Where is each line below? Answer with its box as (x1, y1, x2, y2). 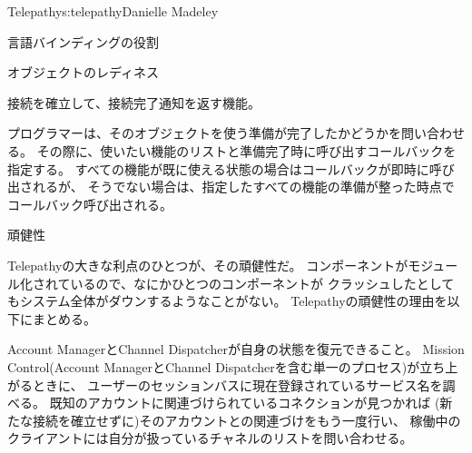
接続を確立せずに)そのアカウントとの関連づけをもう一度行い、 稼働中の (32, 410, 461, 429)
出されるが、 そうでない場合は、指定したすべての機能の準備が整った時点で (7, 177, 455, 196)
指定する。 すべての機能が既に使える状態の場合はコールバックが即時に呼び (7, 159, 455, 178)
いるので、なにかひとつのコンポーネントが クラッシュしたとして (70, 273, 455, 292)
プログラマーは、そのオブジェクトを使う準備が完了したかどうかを (7, 123, 401, 143)
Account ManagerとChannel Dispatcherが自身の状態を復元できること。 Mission (7, 340, 465, 359)
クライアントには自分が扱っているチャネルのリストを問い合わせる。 (7, 428, 413, 448)
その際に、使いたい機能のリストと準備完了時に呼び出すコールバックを (36, 141, 457, 160)
